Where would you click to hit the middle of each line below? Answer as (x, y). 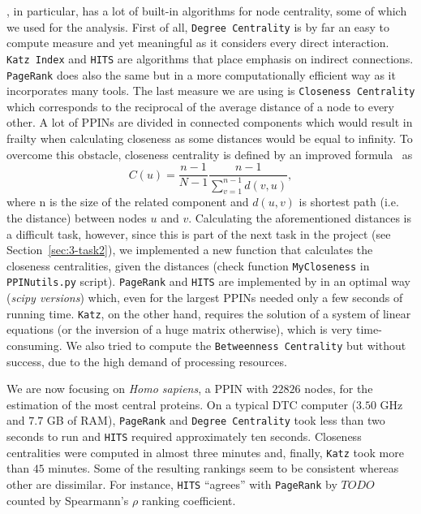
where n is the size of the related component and (128, 202)
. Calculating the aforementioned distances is (300, 217)
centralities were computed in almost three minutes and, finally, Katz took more (205, 452)
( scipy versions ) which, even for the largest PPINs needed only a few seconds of (205, 298)
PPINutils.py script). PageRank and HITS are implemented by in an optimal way (208, 281)
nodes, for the (339, 389)
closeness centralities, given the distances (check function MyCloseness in (188, 265)
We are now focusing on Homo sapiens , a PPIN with (137, 389)
